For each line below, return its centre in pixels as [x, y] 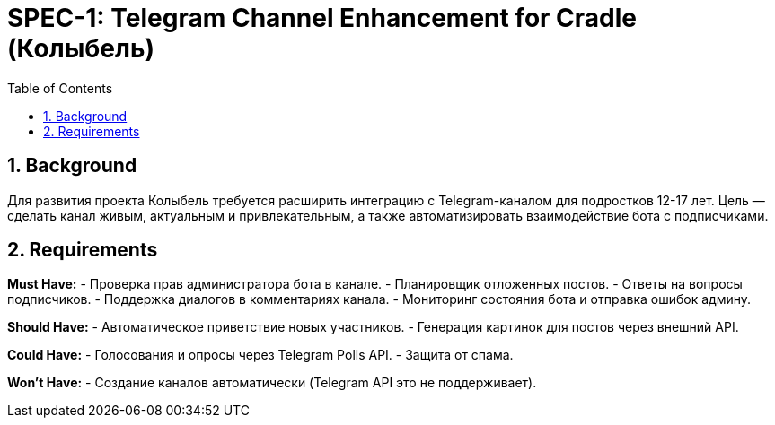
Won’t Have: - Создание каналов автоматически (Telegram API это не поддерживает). [272, 383]
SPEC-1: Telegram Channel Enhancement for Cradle [322, 18]
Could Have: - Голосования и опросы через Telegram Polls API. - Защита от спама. [260, 355]
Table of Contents [60, 88]
